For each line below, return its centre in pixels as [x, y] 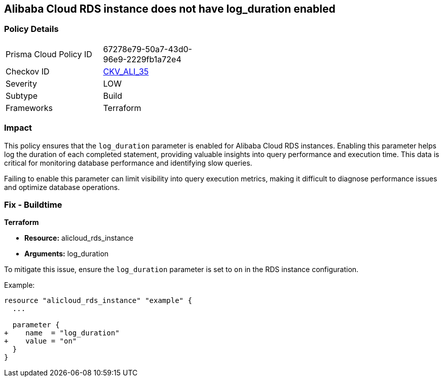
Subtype [22, 96]
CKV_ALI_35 [126, 71]
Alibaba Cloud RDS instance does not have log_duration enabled [170, 9]
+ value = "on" [41, 341]
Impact [18, 128]
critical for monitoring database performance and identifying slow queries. [128, 163]
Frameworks [29, 108]
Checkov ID [28, 71]
